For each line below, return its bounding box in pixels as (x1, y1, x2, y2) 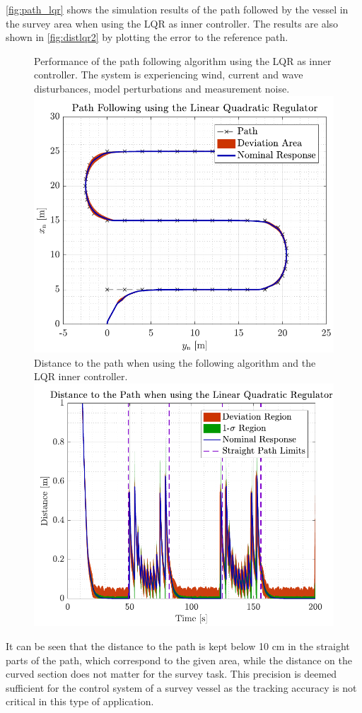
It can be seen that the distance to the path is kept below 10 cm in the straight (6, 639, 350, 654)
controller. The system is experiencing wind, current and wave (34, 67, 303, 82)
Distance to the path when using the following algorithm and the (34, 355, 316, 370)
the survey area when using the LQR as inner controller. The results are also (6, 16, 339, 30)
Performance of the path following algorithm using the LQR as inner (34, 53, 332, 68)
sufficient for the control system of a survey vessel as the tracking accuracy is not (6, 680, 357, 695)
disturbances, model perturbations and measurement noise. (34, 81, 290, 95)
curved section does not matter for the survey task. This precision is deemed (6, 666, 337, 681)
